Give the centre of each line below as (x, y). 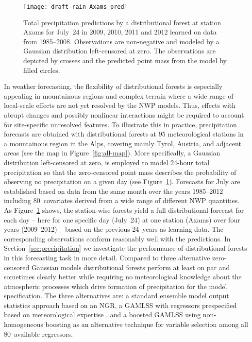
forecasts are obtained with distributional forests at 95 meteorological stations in (124, 134)
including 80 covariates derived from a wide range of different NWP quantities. (122, 200)
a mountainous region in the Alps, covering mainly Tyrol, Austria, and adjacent (123, 143)
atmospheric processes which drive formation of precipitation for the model (116, 286)
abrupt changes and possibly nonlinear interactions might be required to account (124, 115)
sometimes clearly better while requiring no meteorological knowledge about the (123, 277)
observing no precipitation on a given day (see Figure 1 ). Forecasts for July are (122, 181)
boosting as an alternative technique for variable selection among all (147, 324)
